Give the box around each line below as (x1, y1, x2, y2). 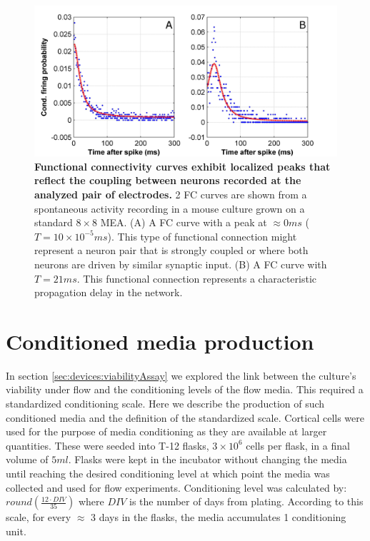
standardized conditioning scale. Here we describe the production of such (6, 396, 325, 411)
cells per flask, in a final (246, 438, 350, 452)
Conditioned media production (6, 326, 314, 355)
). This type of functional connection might (107, 228, 297, 243)
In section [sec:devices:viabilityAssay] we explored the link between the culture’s (6, 368, 356, 383)
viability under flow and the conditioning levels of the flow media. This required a (6, 382, 364, 397)
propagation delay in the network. (34, 285, 183, 300)
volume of (6, 452, 49, 467)
